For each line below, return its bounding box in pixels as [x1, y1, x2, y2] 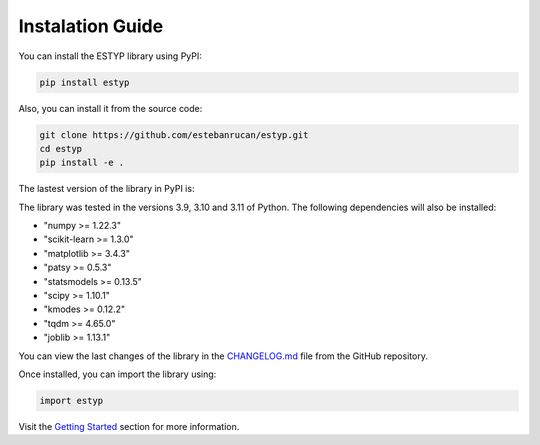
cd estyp [39, 143, 83, 154]
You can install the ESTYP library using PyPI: [18, 50, 202, 62]
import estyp [39, 395, 104, 406]
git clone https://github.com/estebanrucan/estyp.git [39, 129, 309, 140]
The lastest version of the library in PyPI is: [18, 183, 195, 195]
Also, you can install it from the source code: [18, 102, 203, 114]
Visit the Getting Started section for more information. [18, 420, 240, 432]
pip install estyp [39, 76, 130, 88]
